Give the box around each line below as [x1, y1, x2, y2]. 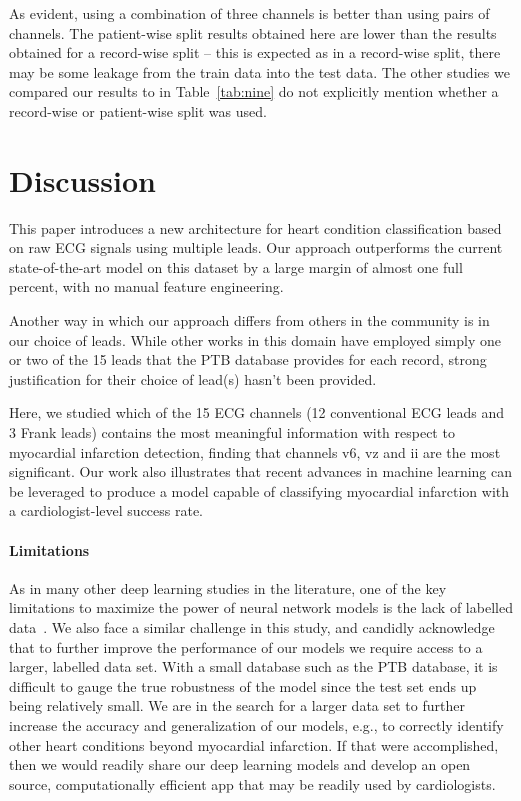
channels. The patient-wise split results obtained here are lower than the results [9, 22, 497, 43]
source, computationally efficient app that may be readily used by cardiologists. [9, 773, 496, 794]
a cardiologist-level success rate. [9, 500, 204, 521]
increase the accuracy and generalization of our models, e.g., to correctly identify [9, 714, 504, 735]
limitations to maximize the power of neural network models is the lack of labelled [9, 597, 513, 618]
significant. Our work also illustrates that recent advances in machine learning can [9, 461, 513, 482]
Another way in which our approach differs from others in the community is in [9, 310, 490, 331]
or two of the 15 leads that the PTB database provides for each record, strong [9, 349, 487, 370]
